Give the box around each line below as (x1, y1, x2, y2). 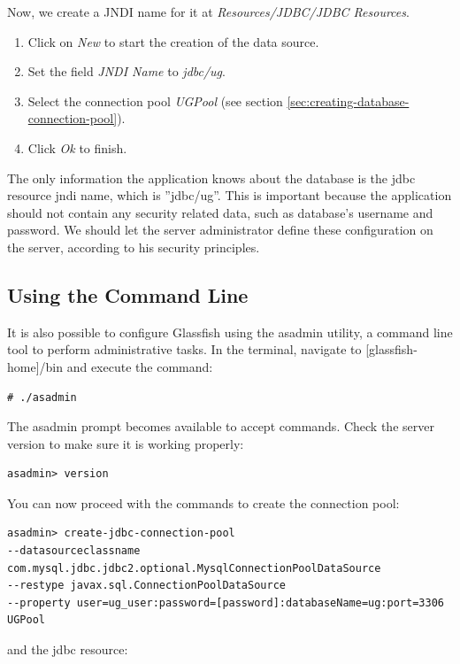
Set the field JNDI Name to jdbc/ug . (27, 62, 226, 81)
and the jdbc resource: (7, 640, 128, 659)
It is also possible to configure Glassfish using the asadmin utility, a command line (7, 322, 453, 341)
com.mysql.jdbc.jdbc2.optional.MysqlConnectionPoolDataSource (7, 561, 381, 575)
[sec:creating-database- (287, 91, 410, 110)
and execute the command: (66, 357, 213, 375)
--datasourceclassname (7, 544, 141, 558)
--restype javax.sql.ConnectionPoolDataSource (7, 579, 286, 592)
